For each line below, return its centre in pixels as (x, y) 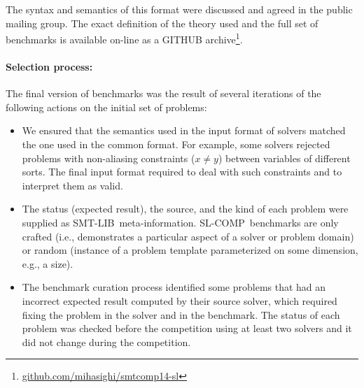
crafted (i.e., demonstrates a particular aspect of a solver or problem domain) (188, 236)
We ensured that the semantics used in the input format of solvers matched (184, 130)
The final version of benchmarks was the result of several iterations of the (163, 93)
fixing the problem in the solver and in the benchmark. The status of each (181, 314)
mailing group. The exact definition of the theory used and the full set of (162, 23)
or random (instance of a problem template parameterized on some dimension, (190, 250)
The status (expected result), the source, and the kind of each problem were (185, 209)
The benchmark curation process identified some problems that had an (174, 287)
